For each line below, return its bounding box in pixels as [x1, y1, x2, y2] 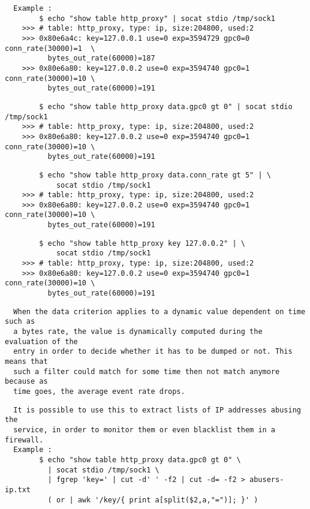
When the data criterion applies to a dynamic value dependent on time [13, 307, 306, 316]
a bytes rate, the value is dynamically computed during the [13, 327, 263, 336]
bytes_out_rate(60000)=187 [47, 54, 155, 63]
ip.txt [5, 485, 31, 494]
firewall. [5, 435, 44, 444]
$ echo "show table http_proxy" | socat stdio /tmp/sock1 [39, 14, 276, 23]
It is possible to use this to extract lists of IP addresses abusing [13, 405, 301, 414]
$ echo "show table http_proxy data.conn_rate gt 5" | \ [39, 170, 271, 179]
